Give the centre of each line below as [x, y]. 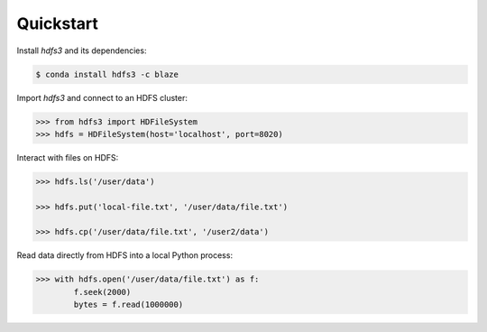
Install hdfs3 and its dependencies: [82, 51]
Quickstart [58, 23]
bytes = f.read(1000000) [129, 305]
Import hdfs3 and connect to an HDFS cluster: [102, 97]
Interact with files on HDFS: [68, 157]
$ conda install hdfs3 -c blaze [107, 74]
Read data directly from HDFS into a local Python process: [125, 255]
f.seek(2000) [102, 292]
